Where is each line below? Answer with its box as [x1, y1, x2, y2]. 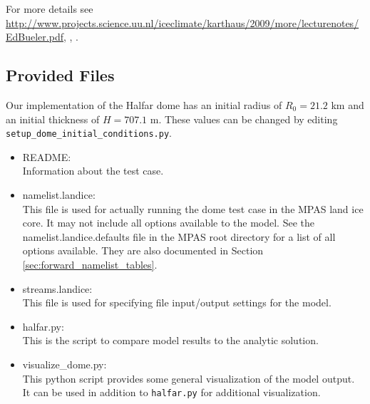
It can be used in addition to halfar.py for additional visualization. [22, 385, 321, 400]
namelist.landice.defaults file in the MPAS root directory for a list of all [22, 229, 336, 244]
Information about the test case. [22, 163, 164, 178]
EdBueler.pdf [6, 29, 63, 44]
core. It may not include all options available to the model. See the [22, 215, 315, 230]
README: [22, 149, 71, 164]
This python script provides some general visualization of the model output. [22, 371, 355, 385]
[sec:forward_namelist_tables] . [22, 257, 158, 271]
